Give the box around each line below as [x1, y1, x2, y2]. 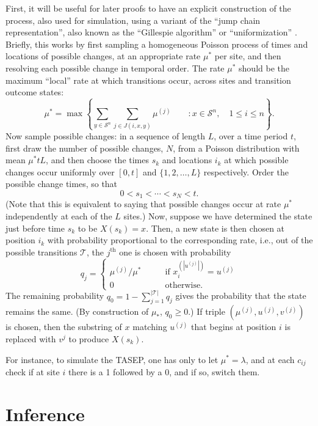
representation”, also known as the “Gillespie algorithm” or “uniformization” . [5, 26, 297, 39]
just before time [5, 221, 65, 234]
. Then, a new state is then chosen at [146, 221, 285, 234]
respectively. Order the [203, 165, 289, 178]
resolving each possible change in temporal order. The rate [5, 61, 225, 74]
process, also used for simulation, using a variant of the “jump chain [5, 13, 261, 26]
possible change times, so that [5, 177, 118, 190]
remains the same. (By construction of [5, 305, 149, 318]
